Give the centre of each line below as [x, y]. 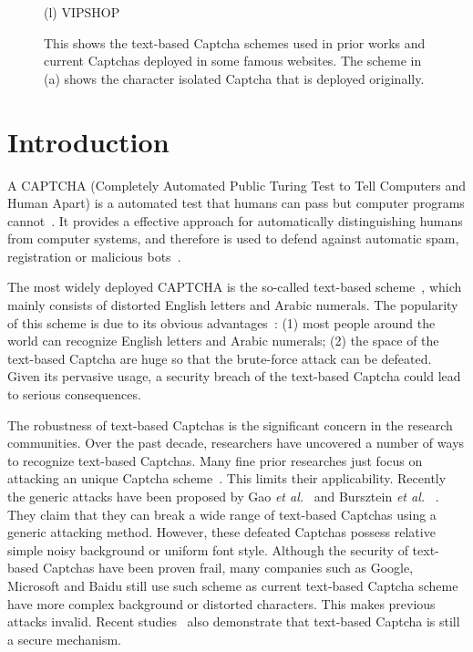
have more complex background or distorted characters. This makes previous [221, 603]
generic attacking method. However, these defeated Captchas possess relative [221, 532]
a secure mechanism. [64, 639]
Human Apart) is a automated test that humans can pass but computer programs [236, 203]
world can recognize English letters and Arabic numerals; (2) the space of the [223, 341]
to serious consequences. [74, 394]
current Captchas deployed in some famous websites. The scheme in [233, 61]
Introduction [88, 141]
